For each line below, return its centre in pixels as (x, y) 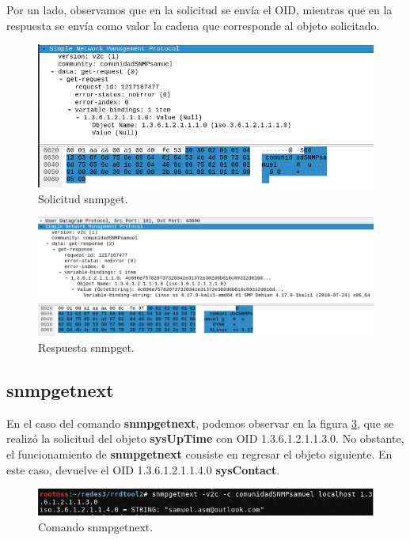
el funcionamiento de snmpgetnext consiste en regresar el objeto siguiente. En (199, 453)
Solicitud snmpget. (83, 198)
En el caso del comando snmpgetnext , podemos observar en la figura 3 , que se (200, 423)
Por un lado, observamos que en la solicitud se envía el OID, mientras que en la (199, 9)
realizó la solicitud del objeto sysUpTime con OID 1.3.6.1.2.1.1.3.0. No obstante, (205, 438)
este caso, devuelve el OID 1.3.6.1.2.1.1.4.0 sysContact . (143, 469)
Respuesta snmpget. (86, 347)
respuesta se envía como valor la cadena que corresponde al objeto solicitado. (193, 25)
